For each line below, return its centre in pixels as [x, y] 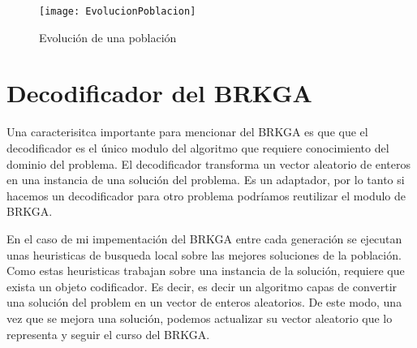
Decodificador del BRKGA [159, 93]
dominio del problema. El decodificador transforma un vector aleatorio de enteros [209, 163]
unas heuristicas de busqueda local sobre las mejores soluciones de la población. [204, 254]
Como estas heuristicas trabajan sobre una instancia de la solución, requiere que [206, 271]
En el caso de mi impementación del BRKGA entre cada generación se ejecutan [204, 238]
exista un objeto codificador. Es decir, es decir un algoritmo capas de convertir [202, 286]
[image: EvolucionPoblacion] [118, 11]
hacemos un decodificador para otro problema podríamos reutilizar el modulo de [206, 195]
